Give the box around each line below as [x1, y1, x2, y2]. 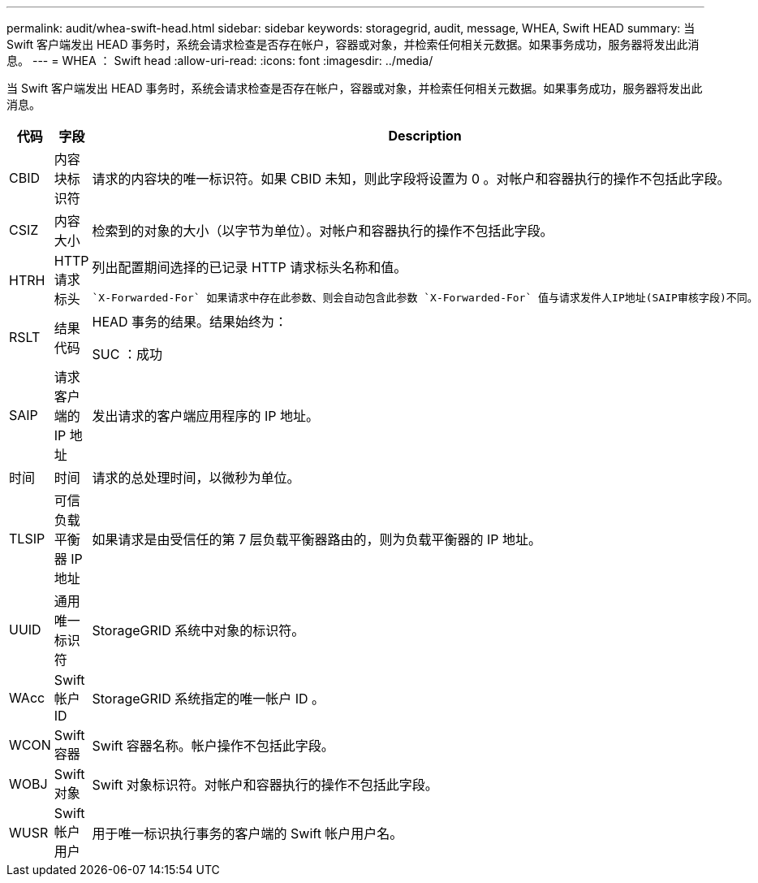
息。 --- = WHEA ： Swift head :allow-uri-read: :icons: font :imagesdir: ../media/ [6, 54, 433, 67]
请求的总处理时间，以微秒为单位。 [92, 470, 300, 486]
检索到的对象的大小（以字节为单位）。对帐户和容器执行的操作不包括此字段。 [92, 223, 553, 239]
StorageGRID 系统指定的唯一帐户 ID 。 [92, 690, 325, 707]
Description [388, 128, 462, 144]
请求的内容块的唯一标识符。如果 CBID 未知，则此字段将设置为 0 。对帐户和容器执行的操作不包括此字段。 [92, 171, 730, 187]
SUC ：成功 [92, 346, 162, 362]
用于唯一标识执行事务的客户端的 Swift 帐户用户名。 [92, 825, 403, 842]
